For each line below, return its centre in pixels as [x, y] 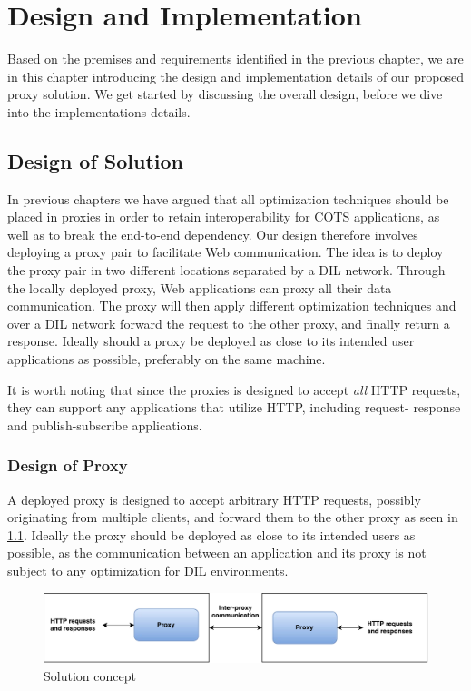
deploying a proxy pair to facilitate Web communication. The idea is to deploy [226, 252]
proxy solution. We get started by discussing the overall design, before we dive [225, 94]
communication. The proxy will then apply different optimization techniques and [232, 306]
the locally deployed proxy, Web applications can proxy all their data [200, 287]
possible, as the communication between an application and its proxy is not [217, 553]
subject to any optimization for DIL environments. [148, 571]
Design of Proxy [68, 465]
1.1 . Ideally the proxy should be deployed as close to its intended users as [211, 534]
